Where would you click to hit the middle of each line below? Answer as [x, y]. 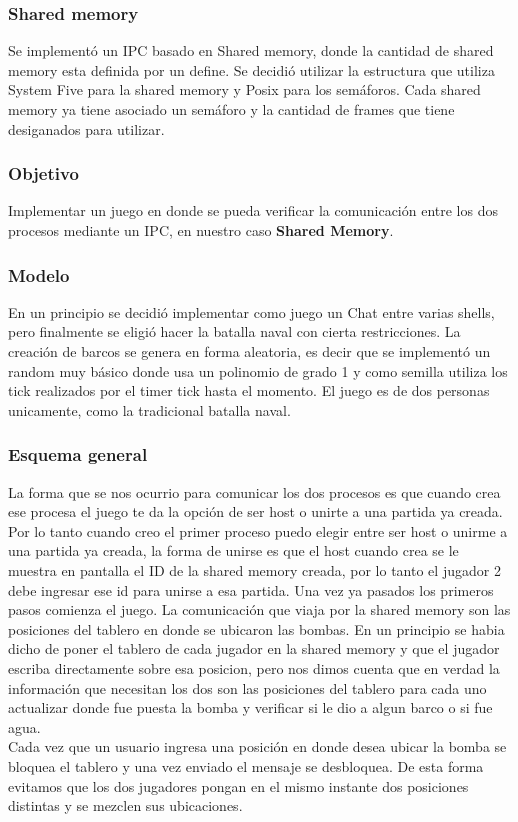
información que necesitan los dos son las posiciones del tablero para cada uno [247, 687]
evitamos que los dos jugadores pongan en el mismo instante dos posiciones [238, 785]
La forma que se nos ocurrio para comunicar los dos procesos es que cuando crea [254, 491]
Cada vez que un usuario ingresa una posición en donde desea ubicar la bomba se [257, 746]
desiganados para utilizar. [86, 128]
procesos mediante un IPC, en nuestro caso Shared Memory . [201, 230]
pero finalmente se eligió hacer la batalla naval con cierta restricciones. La [234, 331]
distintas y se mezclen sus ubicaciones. [125, 805]
